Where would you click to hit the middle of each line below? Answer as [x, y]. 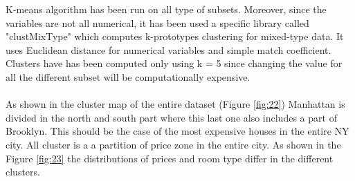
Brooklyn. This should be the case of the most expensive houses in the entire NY [177, 131]
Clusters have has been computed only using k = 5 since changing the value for [174, 63]
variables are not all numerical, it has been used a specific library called [157, 22]
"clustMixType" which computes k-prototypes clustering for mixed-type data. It [175, 36]
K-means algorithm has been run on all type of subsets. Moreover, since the [166, 9]
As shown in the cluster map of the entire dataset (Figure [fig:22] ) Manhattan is [175, 104]
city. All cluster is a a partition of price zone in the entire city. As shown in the [173, 144]
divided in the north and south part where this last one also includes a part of [171, 117]
